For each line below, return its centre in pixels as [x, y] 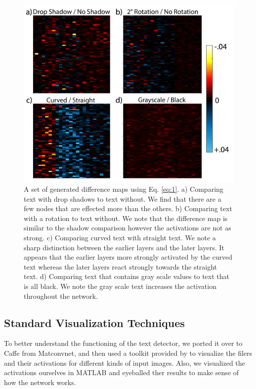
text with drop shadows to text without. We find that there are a [123, 198]
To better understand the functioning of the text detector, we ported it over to [123, 343]
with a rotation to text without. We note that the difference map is [126, 218]
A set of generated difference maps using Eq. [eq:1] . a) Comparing [124, 189]
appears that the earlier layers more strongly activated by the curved [128, 257]
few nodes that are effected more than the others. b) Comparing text [128, 208]
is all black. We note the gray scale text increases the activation [120, 286]
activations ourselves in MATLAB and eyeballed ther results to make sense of [122, 372]
